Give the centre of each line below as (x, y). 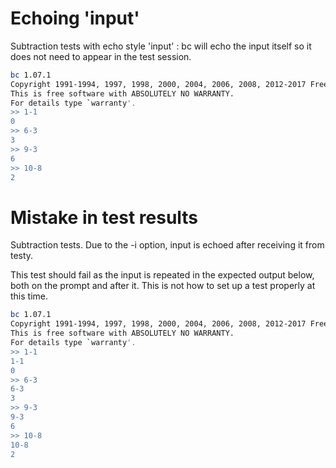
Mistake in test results (104, 217)
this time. (29, 296)
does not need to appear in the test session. (101, 56)
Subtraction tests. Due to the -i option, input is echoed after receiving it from (167, 245)
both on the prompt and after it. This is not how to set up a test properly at (163, 286)
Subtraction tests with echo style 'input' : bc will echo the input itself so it (161, 46)
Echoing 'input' (75, 18)
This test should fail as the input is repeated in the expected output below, (162, 275)
